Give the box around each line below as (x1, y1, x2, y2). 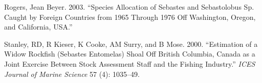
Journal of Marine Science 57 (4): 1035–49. (4, 68, 140, 79)
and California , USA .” (4, 21, 73, 32)
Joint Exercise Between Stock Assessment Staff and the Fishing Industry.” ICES (4, 58, 255, 69)
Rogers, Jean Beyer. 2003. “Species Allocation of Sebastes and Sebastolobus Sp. (4, 2, 254, 12)
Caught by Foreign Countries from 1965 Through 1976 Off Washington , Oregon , (4, 11, 256, 22)
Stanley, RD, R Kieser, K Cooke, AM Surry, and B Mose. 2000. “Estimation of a (4, 38, 258, 49)
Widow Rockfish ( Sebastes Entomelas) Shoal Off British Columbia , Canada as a (4, 48, 255, 59)
